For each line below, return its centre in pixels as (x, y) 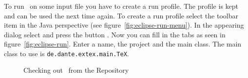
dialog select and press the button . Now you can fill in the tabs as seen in (115, 34)
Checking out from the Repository (76, 70)
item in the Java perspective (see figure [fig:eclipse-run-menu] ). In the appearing (124, 25)
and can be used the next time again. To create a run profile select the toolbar (121, 15)
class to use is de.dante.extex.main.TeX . (67, 53)
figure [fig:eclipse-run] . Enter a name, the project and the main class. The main (123, 44)
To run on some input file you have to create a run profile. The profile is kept (121, 6)
